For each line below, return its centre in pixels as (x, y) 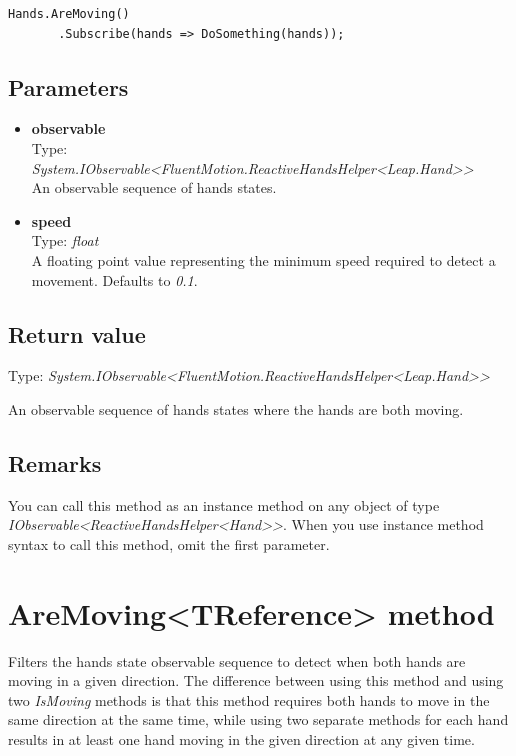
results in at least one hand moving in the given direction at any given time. (241, 739)
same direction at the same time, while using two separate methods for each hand (258, 719)
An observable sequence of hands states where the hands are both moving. (236, 408)
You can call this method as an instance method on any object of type (224, 504)
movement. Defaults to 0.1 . (114, 279)
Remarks (55, 462)
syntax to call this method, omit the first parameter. (169, 543)
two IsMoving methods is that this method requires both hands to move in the (249, 699)
